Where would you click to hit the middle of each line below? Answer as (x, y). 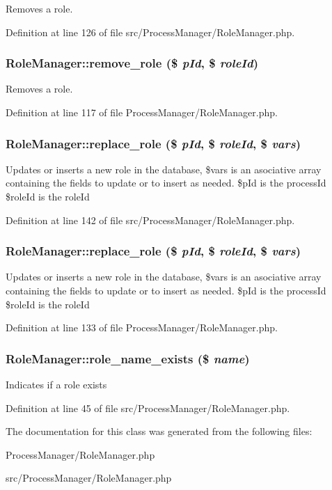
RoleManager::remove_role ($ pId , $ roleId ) (132, 63)
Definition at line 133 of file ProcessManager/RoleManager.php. (142, 327)
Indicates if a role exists (56, 384)
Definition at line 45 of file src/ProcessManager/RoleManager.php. (148, 408)
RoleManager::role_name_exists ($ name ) (128, 358)
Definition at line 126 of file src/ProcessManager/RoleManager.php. (150, 32)
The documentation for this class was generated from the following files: (159, 431)
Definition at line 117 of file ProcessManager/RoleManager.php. (142, 112)
